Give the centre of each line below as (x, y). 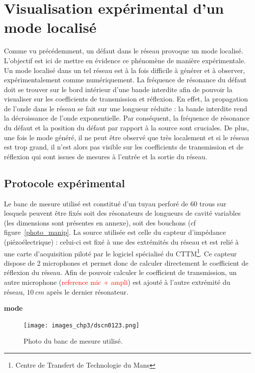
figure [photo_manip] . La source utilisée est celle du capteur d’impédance (115, 232)
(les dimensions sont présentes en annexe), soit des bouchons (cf (100, 222)
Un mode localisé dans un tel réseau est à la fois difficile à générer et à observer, (125, 70)
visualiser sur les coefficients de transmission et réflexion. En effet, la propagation (126, 99)
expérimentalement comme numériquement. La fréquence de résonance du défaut (126, 80)
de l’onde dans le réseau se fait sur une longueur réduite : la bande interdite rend (126, 108)
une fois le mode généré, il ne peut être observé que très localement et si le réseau (127, 137)
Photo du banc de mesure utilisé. (73, 341)
